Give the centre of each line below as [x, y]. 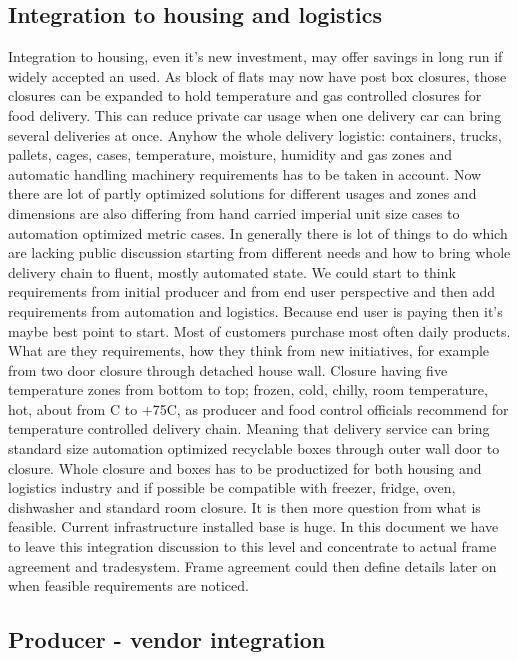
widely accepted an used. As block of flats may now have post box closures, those [257, 75]
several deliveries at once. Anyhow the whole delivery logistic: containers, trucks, [255, 134]
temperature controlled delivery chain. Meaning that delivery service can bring [249, 428]
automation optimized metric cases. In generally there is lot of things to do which [258, 232]
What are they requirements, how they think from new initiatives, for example [249, 350]
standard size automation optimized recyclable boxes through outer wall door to [254, 448]
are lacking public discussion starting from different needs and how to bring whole [259, 252]
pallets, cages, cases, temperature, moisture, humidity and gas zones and [230, 154]
